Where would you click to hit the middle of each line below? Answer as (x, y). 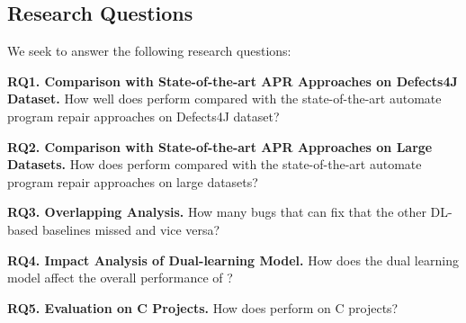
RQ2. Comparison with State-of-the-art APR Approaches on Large (220, 146)
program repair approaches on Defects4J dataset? (143, 116)
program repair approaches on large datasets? (133, 181)
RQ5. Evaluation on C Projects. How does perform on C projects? (203, 307)
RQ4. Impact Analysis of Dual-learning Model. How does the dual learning (233, 260)
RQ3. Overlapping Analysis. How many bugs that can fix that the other (217, 212)
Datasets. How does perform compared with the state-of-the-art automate (215, 164)
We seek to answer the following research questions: (149, 51)
